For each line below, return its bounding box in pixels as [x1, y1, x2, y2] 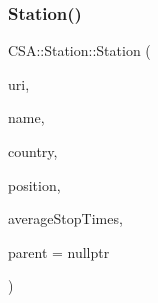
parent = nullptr [8, 241, 110, 262]
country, [8, 141, 58, 161]
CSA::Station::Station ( [8, 40, 151, 61]
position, [8, 174, 61, 195]
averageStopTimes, [8, 208, 123, 229]
